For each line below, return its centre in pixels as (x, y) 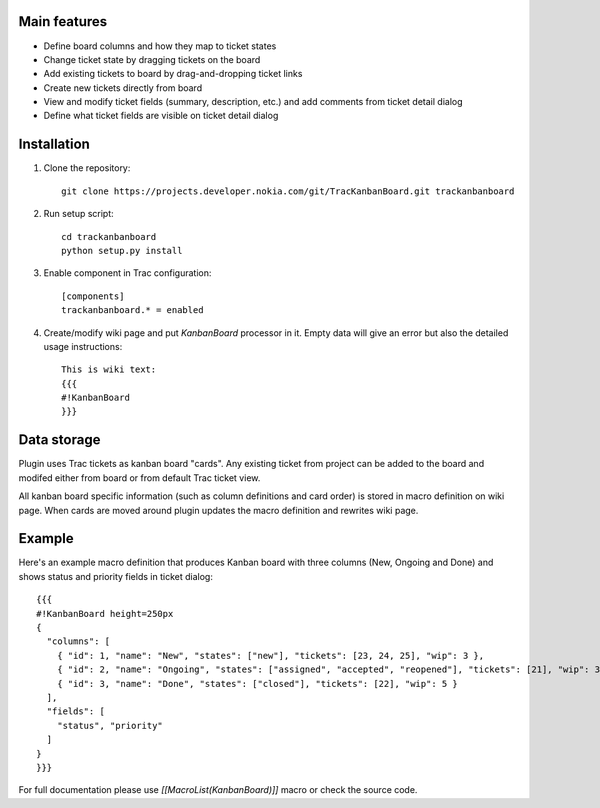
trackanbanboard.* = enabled (132, 310)
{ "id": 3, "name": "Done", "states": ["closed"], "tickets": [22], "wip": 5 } (257, 683)
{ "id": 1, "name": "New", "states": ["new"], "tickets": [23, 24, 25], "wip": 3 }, (270, 655)
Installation (54, 144)
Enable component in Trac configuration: (127, 273)
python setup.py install (122, 250)
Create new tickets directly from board (123, 87)
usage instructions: (83, 346)
